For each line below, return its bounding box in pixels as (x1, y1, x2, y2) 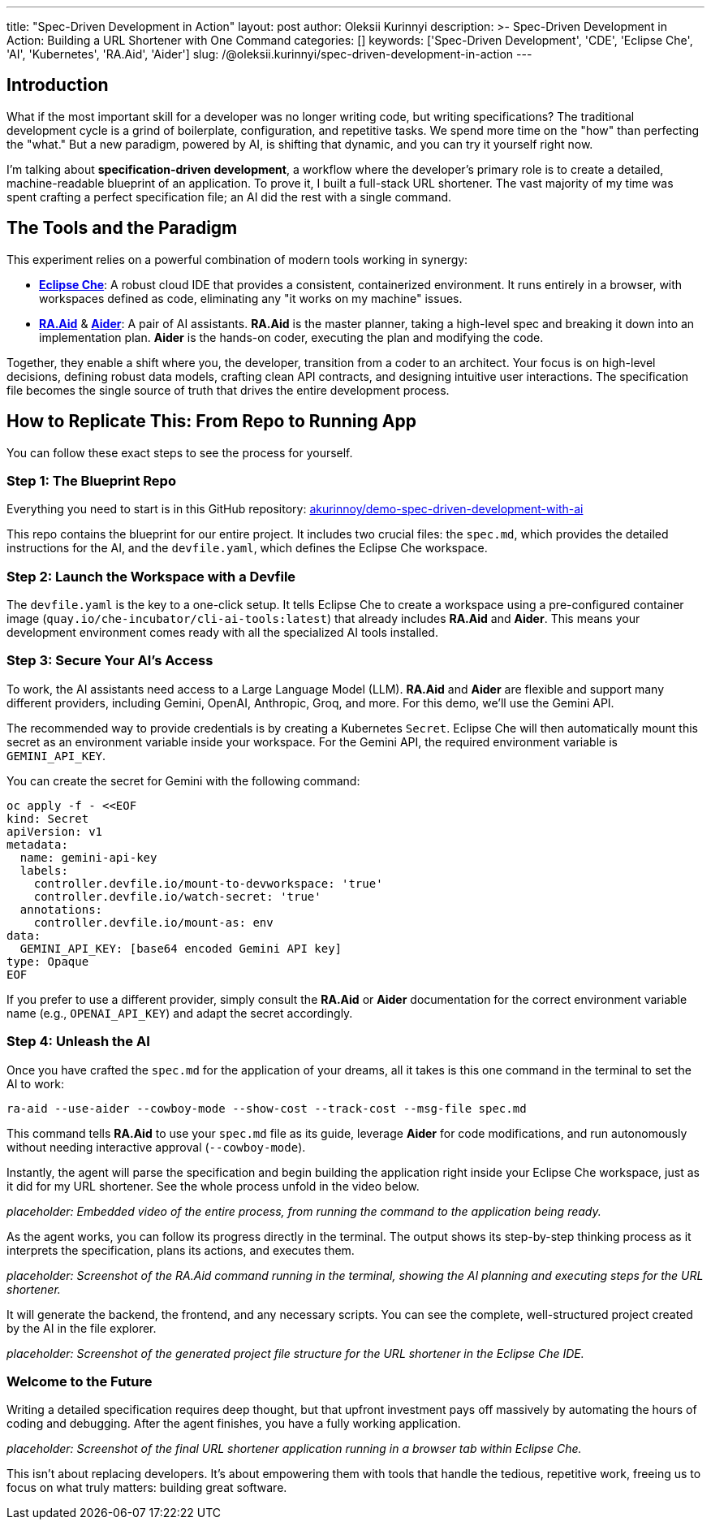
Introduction (6, 75, 109, 96)
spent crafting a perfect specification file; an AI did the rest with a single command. (6, 189, 452, 204)
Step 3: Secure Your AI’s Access (6, 652, 213, 669)
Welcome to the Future (6, 1373, 153, 1390)
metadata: (6, 837, 68, 851)
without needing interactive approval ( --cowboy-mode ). (6, 1139, 306, 1154)
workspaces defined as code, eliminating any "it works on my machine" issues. (39, 291, 463, 305)
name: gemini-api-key (19, 850, 157, 864)
